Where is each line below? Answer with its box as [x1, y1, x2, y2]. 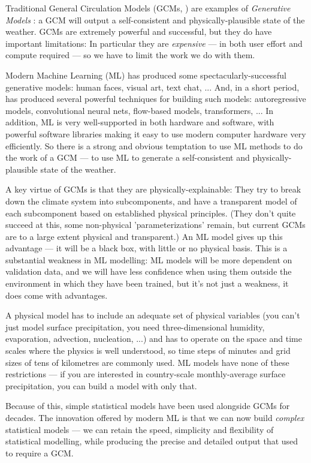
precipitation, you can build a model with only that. [5, 379, 197, 392]
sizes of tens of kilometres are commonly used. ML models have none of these [5, 356, 289, 368]
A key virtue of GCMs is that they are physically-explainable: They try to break [5, 183, 301, 196]
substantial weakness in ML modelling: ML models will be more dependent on [5, 253, 292, 266]
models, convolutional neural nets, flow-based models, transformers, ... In [5, 104, 274, 116]
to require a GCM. [5, 446, 74, 459]
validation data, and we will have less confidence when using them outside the [5, 265, 292, 278]
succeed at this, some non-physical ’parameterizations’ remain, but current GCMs [5, 218, 306, 231]
